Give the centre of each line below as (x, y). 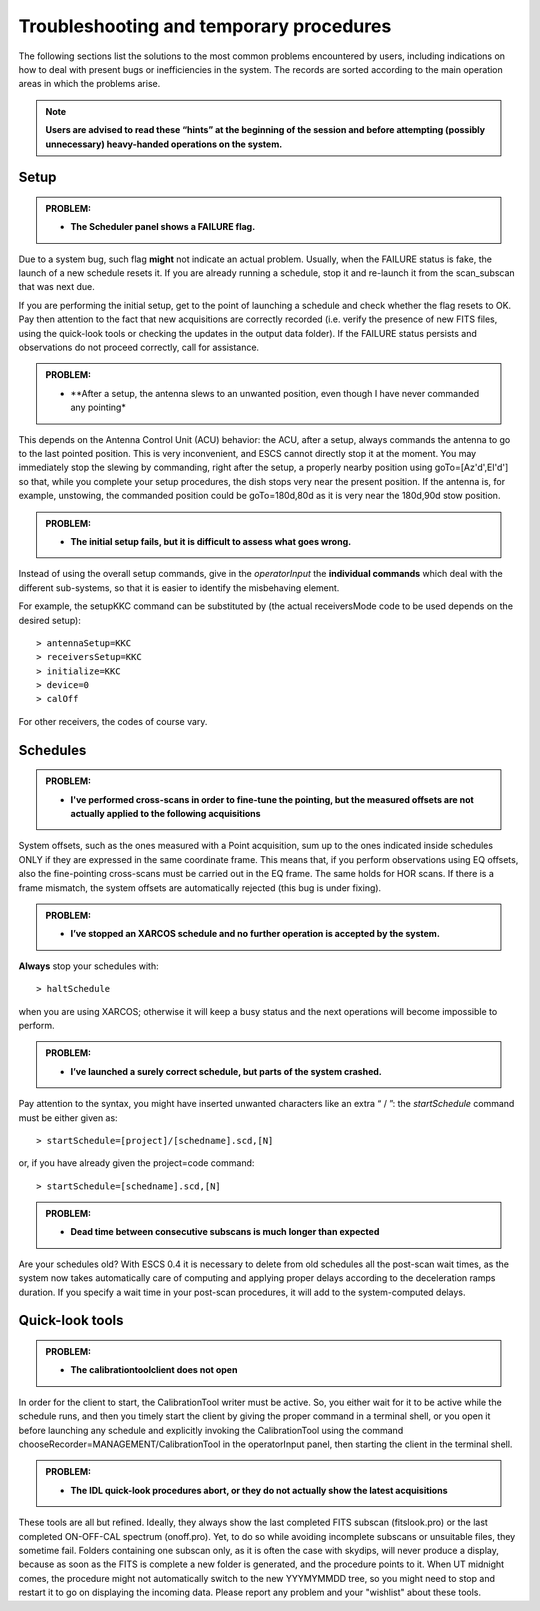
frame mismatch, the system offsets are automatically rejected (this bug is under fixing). (200, 887)
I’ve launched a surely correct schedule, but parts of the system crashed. (226, 1071)
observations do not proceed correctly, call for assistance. (139, 347)
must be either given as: (68, 1117)
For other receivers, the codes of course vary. (113, 721)
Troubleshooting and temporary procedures (205, 26)
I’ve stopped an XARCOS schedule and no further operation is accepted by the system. (255, 934)
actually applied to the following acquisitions (165, 814)
